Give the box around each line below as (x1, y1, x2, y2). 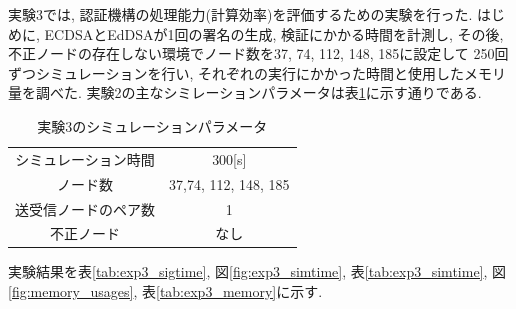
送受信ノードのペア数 (15, 198, 155, 219)
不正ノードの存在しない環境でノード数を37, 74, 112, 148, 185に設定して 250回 (8, 43, 509, 64)
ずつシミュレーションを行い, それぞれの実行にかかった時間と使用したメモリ (8, 62, 506, 83)
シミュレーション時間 (15, 148, 155, 169)
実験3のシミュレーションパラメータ (37, 115, 268, 136)
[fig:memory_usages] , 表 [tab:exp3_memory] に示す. (8, 281, 323, 302)
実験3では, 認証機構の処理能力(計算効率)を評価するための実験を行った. (8, 4, 473, 24)
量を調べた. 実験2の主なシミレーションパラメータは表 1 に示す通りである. (8, 82, 482, 103)
